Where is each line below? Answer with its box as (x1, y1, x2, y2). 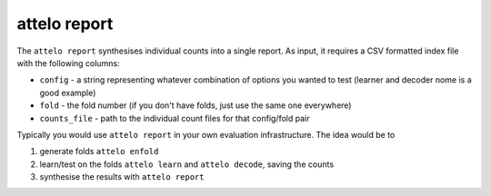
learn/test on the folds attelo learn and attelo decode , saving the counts (39, 159, 335, 170)
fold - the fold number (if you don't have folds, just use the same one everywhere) (39, 100, 352, 111)
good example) (39, 87, 96, 98)
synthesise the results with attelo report (39, 171, 205, 182)
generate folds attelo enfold (39, 146, 159, 157)
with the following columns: (16, 57, 120, 68)
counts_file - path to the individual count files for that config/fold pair (39, 113, 310, 123)
